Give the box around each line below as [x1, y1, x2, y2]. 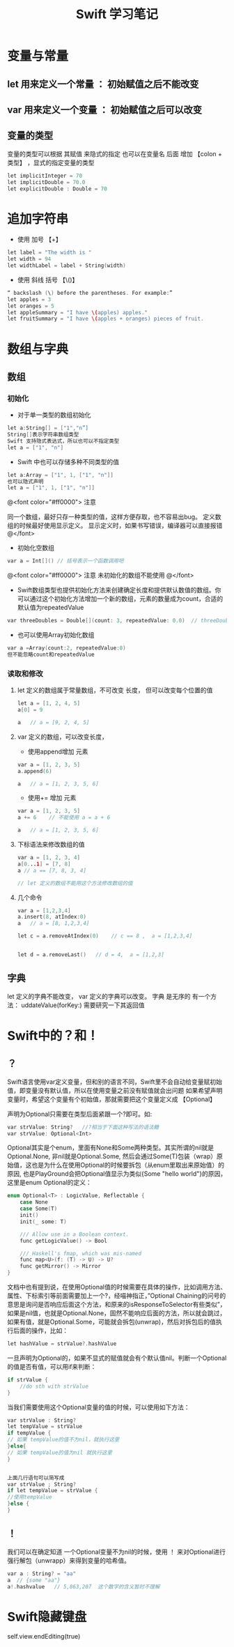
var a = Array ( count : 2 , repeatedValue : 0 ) [7, 645, 127, 652]
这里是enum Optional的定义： [7, 1179, 93, 1187]
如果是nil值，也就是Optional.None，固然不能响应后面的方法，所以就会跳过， [7, 1309, 226, 1317]
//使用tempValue [7, 1494, 52, 1501]
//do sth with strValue [19, 1383, 89, 1390]
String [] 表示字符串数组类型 [7, 431, 79, 438]
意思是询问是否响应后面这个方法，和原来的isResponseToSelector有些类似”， [7, 1301, 226, 1309]
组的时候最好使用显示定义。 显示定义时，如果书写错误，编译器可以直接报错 [7, 521, 223, 530]
